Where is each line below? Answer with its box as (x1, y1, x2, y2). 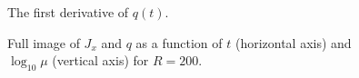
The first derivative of (7, 3, 129, 21)
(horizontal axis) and (234, 33, 352, 52)
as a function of (135, 33, 223, 52)
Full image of (7, 33, 80, 52)
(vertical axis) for (52, 51, 149, 70)
